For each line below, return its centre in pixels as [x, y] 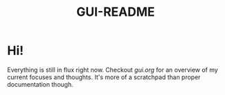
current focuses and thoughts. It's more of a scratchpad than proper [104, 77]
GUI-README [116, 12]
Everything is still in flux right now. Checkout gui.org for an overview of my [112, 70]
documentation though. [40, 84]
